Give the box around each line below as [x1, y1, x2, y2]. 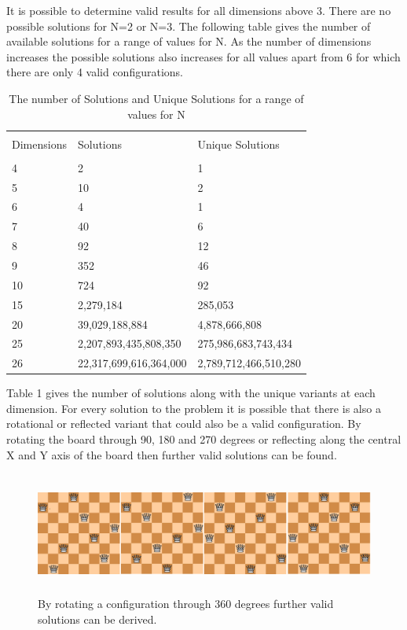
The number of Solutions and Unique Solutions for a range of [9, 90, 304, 106]
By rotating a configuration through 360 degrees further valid [38, 595, 334, 612]
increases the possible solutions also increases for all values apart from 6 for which [6, 48, 401, 64]
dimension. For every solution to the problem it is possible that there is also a [6, 400, 381, 416]
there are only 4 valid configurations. [6, 64, 183, 80]
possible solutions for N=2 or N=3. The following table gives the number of [6, 17, 371, 34]
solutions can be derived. [38, 610, 157, 627]
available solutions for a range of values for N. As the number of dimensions [6, 33, 372, 50]
